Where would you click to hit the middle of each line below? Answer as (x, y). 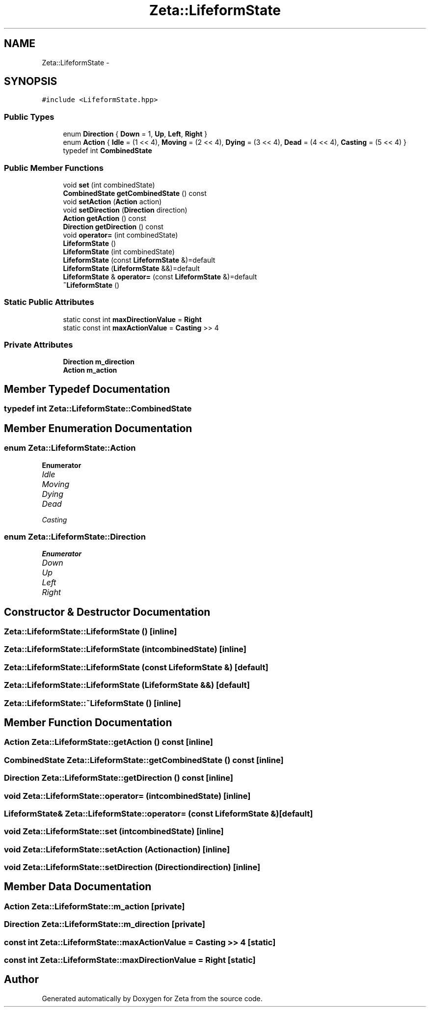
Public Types (29, 117)
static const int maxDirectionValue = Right (132, 319)
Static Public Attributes (49, 302)
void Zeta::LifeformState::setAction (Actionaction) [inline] (117, 849)
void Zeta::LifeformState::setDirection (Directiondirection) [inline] (132, 867)
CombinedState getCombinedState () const (135, 193)
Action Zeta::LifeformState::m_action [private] (94, 906)
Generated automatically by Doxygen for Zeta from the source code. (152, 998)
